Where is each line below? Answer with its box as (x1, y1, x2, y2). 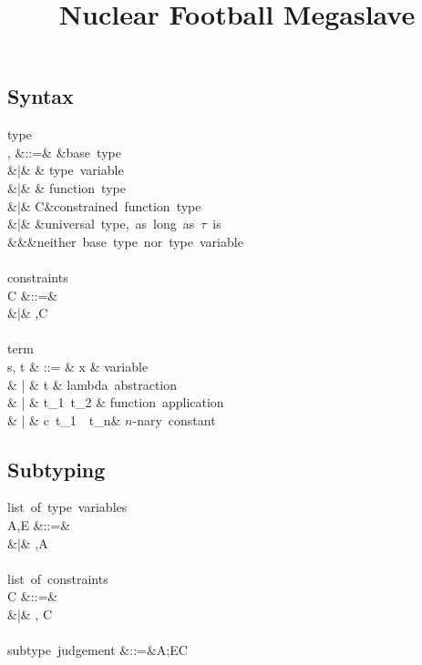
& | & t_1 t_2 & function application (7, 393, 224, 412)
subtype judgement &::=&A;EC (7, 640, 188, 660)
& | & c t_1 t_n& (7, 410, 121, 429)
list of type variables (7, 497, 128, 517)
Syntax (7, 82, 74, 110)
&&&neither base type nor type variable (7, 231, 243, 251)
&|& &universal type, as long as (7, 214, 195, 233)
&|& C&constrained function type (7, 196, 201, 215)
